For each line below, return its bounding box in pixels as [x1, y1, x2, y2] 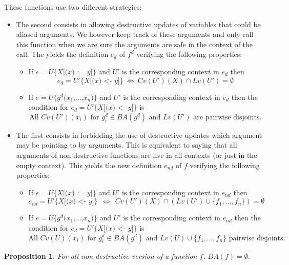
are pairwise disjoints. [193, 113, 262, 121]
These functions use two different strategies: [4, 2, 142, 12]
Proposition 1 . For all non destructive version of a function [4, 250, 197, 261]
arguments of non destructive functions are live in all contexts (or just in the [16, 149, 257, 160]
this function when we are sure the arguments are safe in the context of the [16, 38, 253, 49]
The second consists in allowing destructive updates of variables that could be [16, 18, 261, 29]
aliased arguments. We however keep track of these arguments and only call [16, 29, 254, 39]
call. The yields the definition [16, 49, 109, 59]
